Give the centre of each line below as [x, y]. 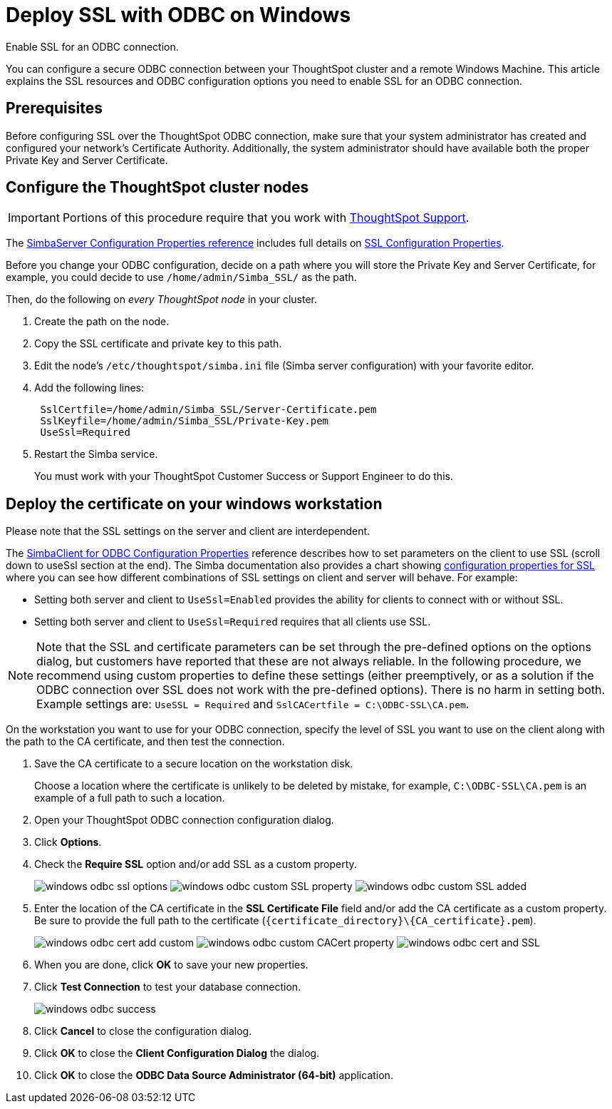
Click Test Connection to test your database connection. [168, 987]
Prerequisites [54, 108]
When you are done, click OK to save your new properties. [171, 965]
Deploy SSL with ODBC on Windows [178, 15]
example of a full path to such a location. [130, 798]
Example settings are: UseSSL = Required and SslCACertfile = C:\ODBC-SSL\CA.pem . [253, 704]
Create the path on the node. [102, 322]
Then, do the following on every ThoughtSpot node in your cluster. [162, 300]
